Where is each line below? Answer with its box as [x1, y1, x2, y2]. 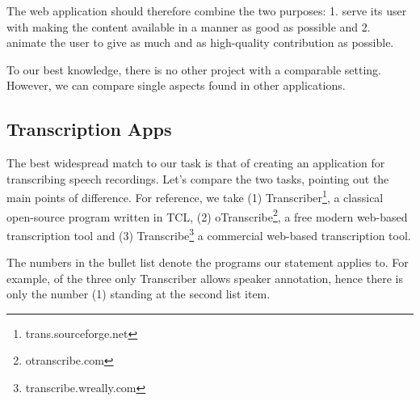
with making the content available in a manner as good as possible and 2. [6, 18, 371, 35]
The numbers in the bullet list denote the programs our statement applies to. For [6, 254, 409, 271]
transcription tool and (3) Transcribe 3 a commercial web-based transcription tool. [6, 224, 411, 243]
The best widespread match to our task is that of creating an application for [6, 154, 385, 171]
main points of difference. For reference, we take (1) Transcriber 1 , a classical [6, 187, 384, 206]
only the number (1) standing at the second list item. [6, 285, 271, 302]
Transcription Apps [6, 116, 172, 141]
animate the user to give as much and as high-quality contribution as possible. [6, 34, 394, 51]
